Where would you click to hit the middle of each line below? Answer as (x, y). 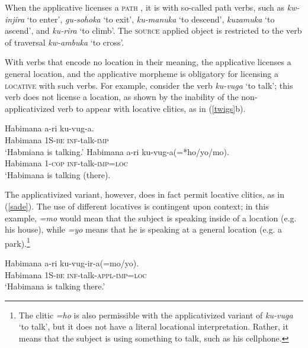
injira (15, 19)
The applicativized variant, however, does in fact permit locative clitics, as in (145, 194)
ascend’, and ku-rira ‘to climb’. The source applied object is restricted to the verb (153, 30)
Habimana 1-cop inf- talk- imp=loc (66, 163)
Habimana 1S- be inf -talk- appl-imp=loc (76, 274)
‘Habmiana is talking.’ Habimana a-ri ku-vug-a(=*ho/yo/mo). (117, 151)
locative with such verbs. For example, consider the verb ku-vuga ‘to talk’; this (149, 85)
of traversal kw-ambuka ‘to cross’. (65, 42)
